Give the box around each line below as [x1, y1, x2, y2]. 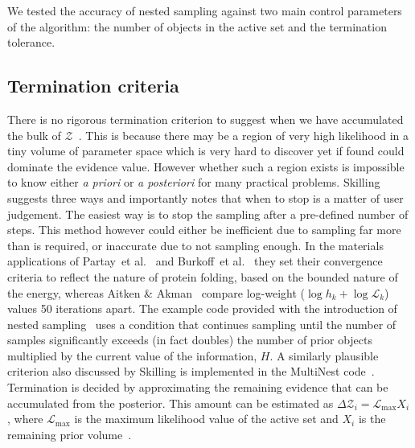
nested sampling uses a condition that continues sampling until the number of [7, 315, 397, 332]
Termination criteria [7, 73, 179, 98]
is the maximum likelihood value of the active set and [74, 410, 339, 427]
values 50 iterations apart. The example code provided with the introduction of [7, 300, 397, 317]
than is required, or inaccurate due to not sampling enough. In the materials [7, 236, 384, 253]
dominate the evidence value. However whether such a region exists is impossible [7, 158, 405, 175]
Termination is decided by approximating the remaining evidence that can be [7, 379, 388, 396]
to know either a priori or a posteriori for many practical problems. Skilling [7, 174, 380, 191]
